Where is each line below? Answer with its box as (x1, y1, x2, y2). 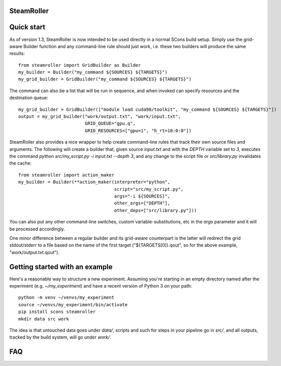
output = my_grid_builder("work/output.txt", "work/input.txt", (18, 114, 181, 119)
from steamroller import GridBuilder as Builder (18, 62, 141, 68)
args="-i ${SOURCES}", (114, 193, 170, 199)
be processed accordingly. (9, 226, 65, 232)
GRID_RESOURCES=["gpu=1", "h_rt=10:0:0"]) (84, 128, 192, 134)
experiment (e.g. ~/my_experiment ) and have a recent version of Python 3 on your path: (9, 282, 192, 289)
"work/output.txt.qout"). (9, 249, 60, 255)
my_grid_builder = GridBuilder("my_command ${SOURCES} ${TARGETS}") (18, 76, 192, 82)
